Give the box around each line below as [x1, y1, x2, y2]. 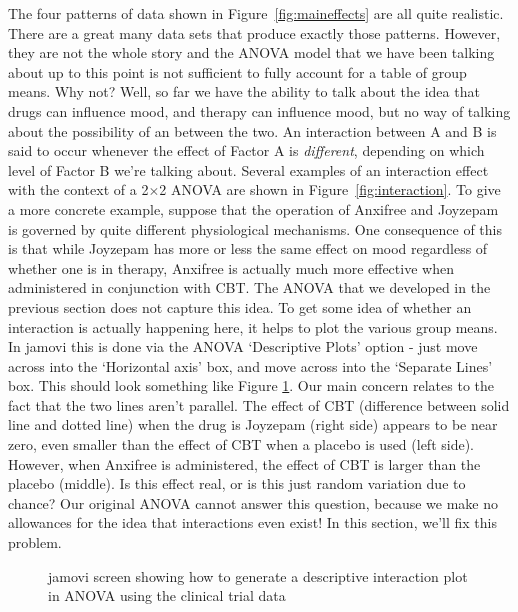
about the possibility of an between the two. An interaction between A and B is [8, 120, 497, 141]
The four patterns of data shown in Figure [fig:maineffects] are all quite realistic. [8, 3, 504, 23]
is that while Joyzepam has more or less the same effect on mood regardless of [8, 238, 488, 259]
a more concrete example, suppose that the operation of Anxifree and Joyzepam [8, 198, 499, 219]
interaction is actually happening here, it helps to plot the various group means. [8, 316, 498, 337]
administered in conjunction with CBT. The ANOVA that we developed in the [8, 277, 491, 298]
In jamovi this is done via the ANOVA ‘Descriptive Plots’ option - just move [8, 336, 478, 357]
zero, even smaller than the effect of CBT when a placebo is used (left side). [8, 434, 475, 455]
